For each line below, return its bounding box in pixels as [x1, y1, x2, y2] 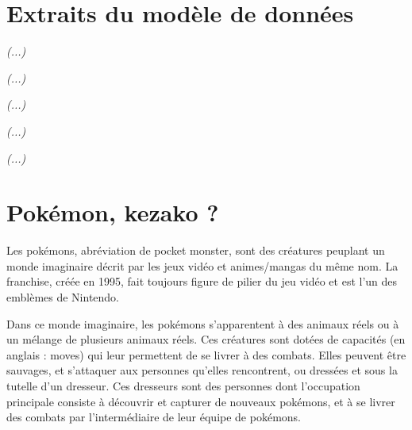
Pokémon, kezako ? [6, 196, 219, 228]
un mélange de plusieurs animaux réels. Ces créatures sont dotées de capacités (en [6, 331, 406, 347]
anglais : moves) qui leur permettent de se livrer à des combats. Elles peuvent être [6, 346, 406, 363]
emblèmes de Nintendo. [6, 289, 120, 305]
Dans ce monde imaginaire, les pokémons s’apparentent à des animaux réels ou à [6, 315, 399, 332]
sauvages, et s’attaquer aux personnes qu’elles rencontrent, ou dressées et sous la [6, 362, 398, 378]
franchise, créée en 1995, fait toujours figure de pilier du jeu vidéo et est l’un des [6, 273, 398, 290]
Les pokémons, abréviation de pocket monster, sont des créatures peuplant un [6, 242, 385, 259]
